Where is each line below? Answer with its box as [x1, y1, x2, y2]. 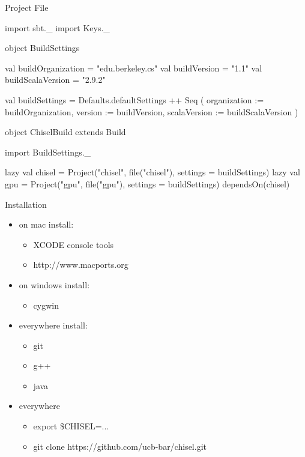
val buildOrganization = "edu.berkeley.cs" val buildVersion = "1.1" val [5, 61, 262, 74]
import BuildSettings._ [5, 145, 91, 158]
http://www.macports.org [33, 258, 128, 271]
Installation [5, 198, 47, 210]
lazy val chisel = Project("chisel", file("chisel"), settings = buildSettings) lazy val [5, 166, 300, 178]
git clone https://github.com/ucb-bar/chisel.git [33, 440, 207, 452]
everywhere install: [19, 319, 88, 331]
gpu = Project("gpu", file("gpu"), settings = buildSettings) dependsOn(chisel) [5, 177, 290, 190]
